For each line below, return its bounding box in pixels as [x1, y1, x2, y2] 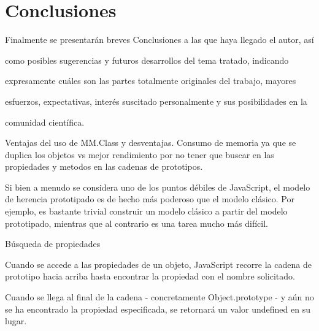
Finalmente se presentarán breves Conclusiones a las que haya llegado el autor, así [5, 33, 314, 46]
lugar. [5, 314, 27, 327]
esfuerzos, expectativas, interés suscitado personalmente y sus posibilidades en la [5, 94, 307, 107]
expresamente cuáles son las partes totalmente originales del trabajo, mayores [5, 74, 296, 87]
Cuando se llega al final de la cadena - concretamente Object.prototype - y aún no [5, 291, 314, 303]
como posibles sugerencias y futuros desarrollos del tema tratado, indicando [5, 53, 289, 66]
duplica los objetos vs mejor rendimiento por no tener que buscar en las [5, 148, 274, 161]
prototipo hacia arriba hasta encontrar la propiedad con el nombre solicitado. [5, 270, 295, 283]
